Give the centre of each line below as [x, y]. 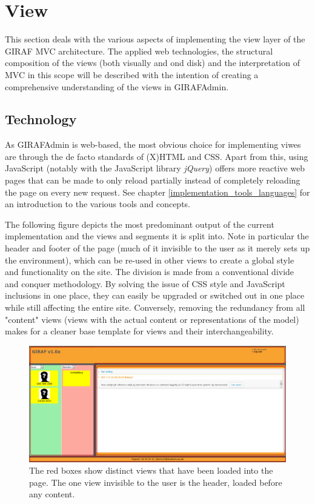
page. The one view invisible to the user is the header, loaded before [156, 482]
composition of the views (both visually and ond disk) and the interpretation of [152, 63]
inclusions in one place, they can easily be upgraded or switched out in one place [155, 295]
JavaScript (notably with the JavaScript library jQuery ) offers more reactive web [155, 168]
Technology [41, 119]
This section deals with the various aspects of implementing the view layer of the [155, 39]
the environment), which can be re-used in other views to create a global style [150, 260]
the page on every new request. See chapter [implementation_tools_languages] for [157, 192]
